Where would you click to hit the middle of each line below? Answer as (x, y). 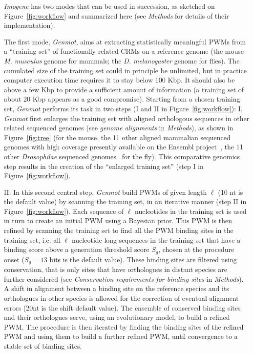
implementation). (30, 25)
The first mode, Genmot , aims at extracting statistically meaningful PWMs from (125, 41)
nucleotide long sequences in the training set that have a (156, 239)
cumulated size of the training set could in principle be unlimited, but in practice (125, 70)
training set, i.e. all (32, 239)
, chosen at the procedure (196, 249)
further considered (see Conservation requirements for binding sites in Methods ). (124, 279)
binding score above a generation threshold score (77, 249)
